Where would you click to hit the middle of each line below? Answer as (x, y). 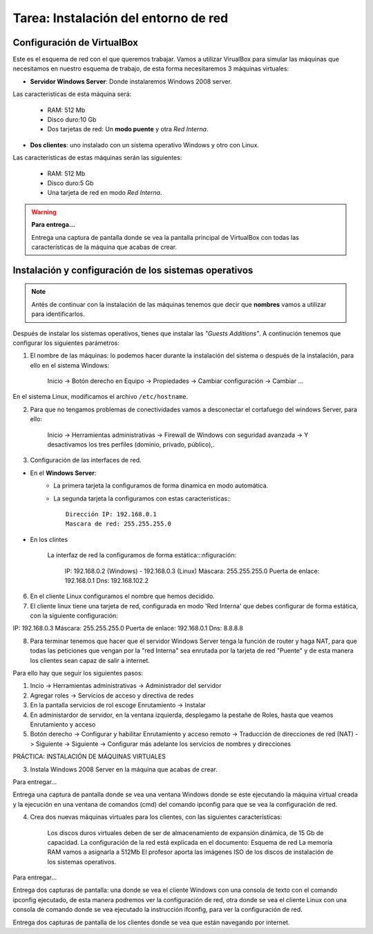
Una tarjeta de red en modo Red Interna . (105, 193)
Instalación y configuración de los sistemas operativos (133, 270)
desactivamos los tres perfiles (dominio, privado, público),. (131, 445)
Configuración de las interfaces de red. (86, 460)
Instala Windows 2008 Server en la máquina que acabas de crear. (124, 769)
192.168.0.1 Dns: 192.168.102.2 (106, 580)
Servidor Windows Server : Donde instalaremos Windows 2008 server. (131, 81)
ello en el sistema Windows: (70, 365)
